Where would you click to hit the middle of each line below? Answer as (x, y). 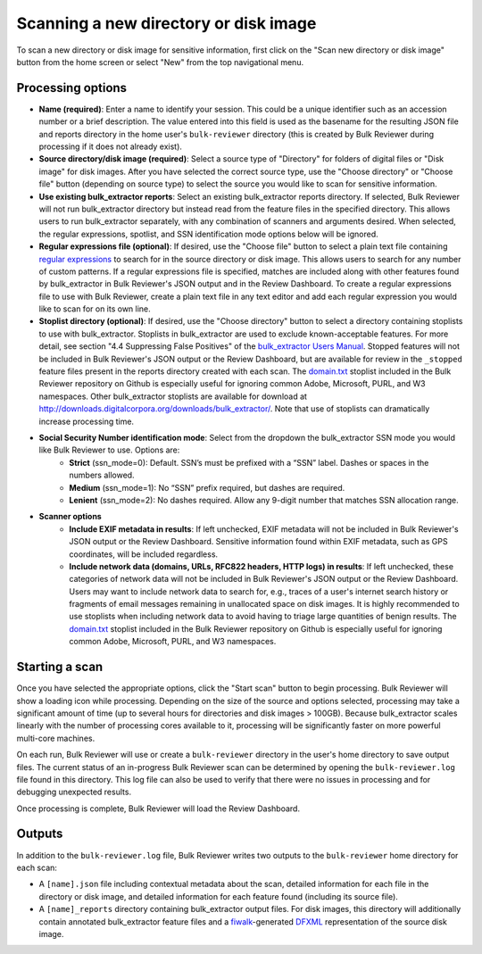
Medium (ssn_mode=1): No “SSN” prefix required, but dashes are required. (207, 487)
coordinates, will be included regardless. (144, 554)
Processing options (72, 88)
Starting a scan (60, 667)
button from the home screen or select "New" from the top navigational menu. (160, 62)
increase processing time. (86, 421)
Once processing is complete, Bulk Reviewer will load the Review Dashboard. (158, 809)
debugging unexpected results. (74, 792)
